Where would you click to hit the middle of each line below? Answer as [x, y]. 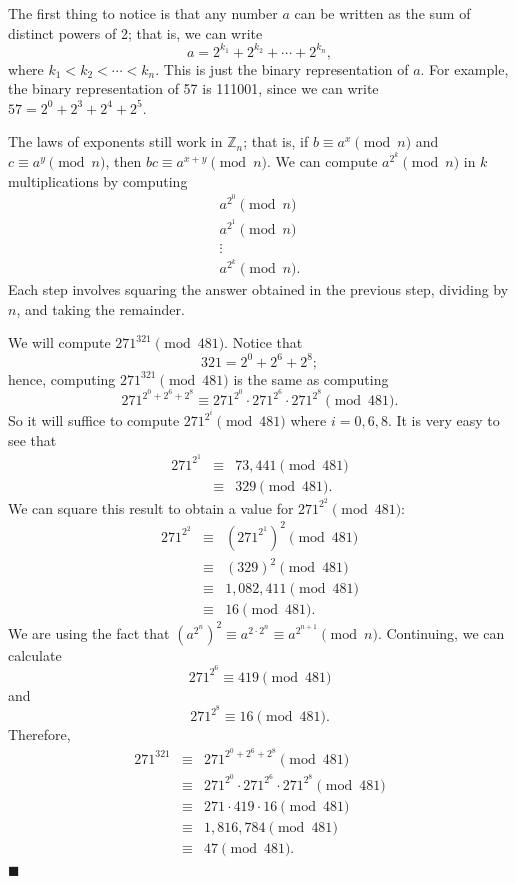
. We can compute [322, 161]
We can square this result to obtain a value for [151, 507]
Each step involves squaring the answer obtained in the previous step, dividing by [258, 289]
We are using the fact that [89, 632]
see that [32, 439]
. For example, [464, 68]
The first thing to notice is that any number [143, 13]
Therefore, [39, 734]
